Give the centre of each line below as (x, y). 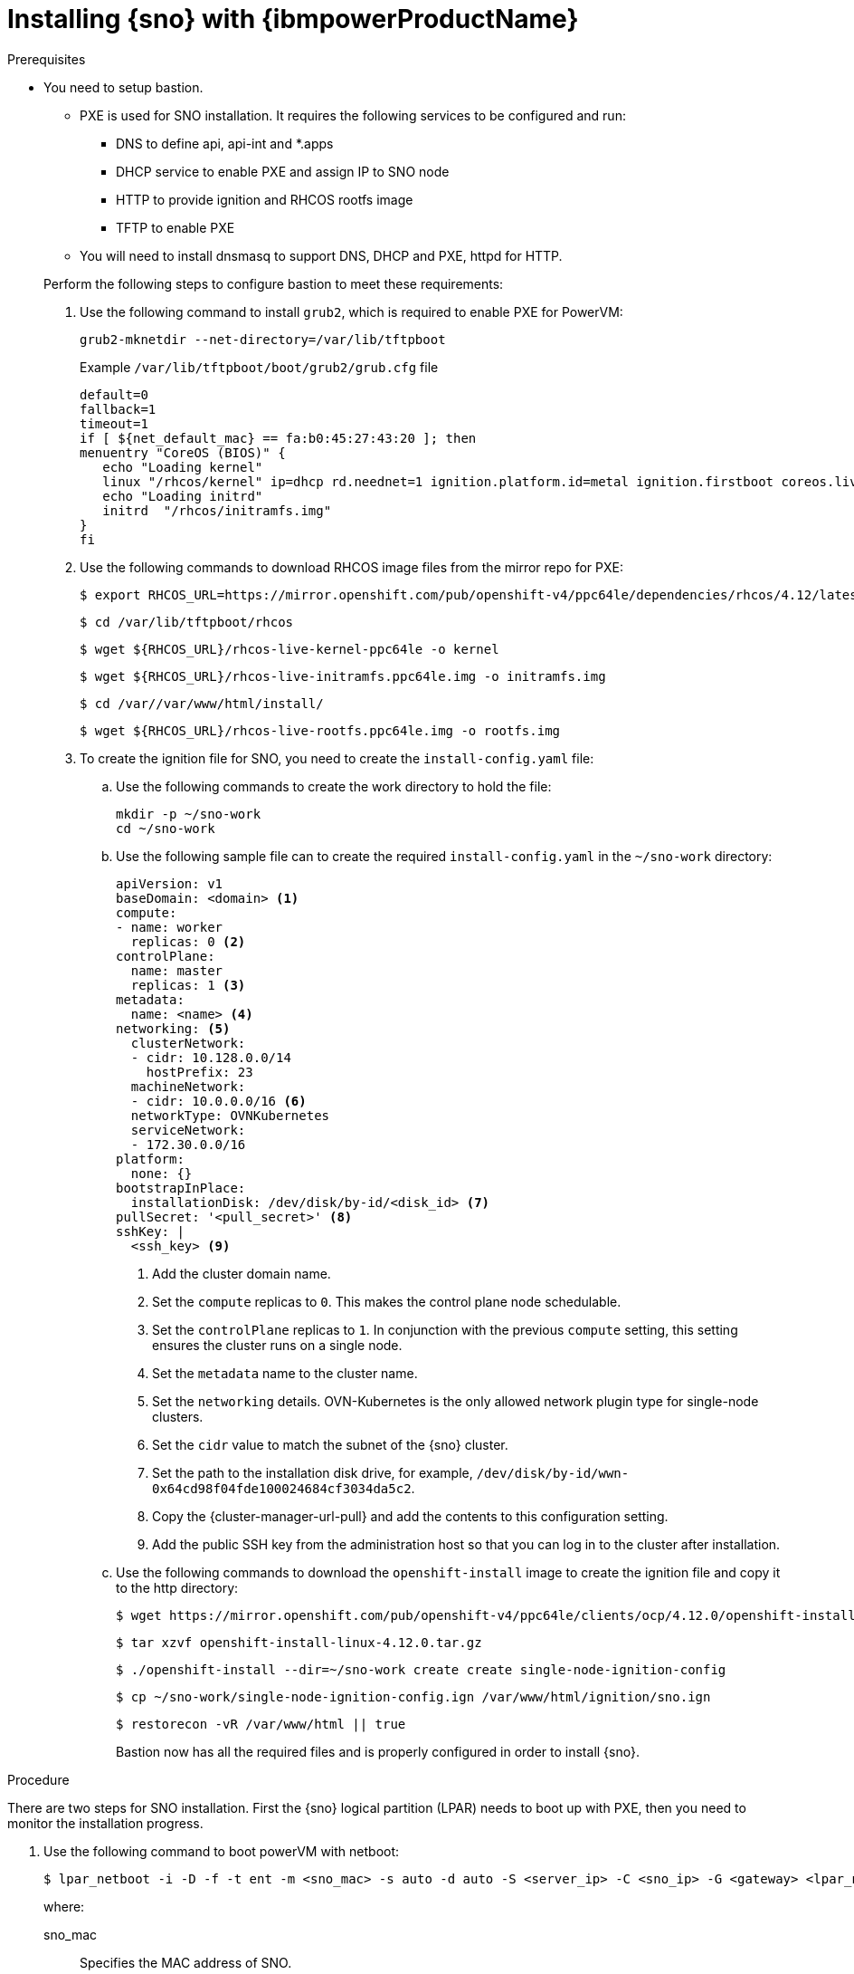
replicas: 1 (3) (188, 985)
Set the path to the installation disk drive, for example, (313, 1472)
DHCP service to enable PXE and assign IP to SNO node (283, 171)
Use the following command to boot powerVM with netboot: (222, 1851)
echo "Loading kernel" (183, 467)
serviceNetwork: (188, 1130)
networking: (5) (173, 1028)
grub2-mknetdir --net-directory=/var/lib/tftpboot (263, 339)
